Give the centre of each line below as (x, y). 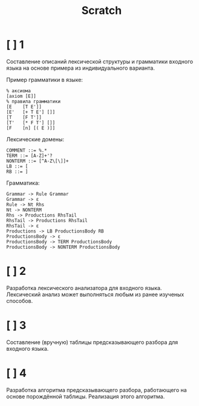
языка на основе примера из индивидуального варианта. (81, 68)
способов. (20, 300)
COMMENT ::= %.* (27, 150)
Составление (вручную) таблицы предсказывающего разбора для (92, 342)
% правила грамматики (34, 101)
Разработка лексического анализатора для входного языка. (84, 288)
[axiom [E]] (21, 96)
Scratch (102, 11)
